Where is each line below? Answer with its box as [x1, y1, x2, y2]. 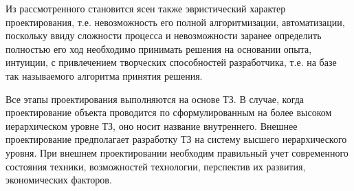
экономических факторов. [5, 172, 112, 187]
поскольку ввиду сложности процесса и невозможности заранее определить [5, 28, 322, 43]
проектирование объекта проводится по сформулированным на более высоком [5, 105, 332, 120]
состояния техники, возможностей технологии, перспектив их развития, [5, 159, 306, 173]
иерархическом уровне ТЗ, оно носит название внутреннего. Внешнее [5, 118, 298, 133]
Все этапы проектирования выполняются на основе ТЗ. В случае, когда [5, 91, 305, 106]
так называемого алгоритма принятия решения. [5, 68, 203, 82]
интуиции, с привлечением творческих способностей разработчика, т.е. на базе [5, 55, 337, 69]
